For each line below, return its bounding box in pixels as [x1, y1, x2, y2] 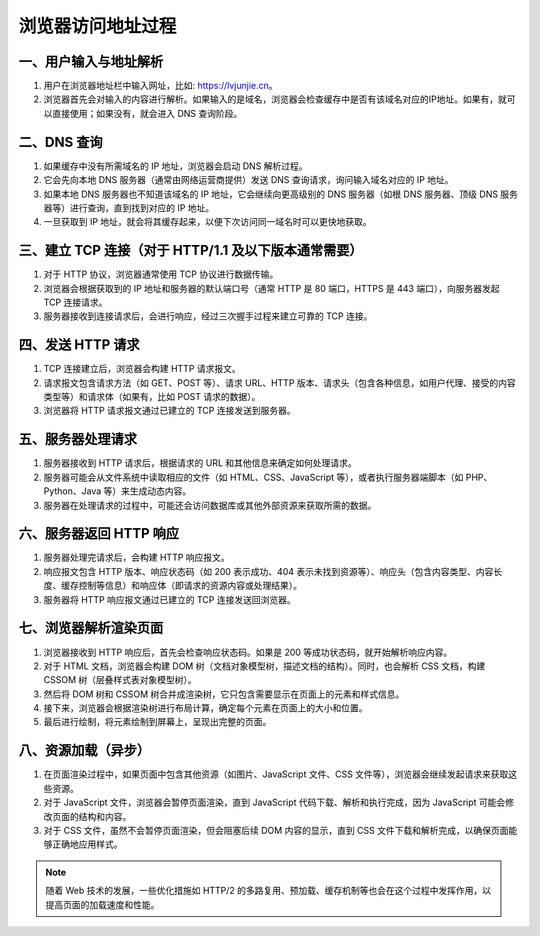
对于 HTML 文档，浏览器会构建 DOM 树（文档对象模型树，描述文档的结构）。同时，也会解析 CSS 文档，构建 [43, 660, 486, 672]
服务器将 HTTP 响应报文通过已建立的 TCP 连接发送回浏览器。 [43, 593, 296, 605]
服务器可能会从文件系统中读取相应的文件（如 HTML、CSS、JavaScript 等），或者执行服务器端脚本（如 [43, 471, 464, 483]
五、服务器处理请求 [18, 431, 137, 448]
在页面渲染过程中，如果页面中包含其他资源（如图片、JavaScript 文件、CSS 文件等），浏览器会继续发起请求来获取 [43, 768, 509, 780]
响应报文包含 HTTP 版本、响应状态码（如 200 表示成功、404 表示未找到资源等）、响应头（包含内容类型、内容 [43, 565, 494, 577]
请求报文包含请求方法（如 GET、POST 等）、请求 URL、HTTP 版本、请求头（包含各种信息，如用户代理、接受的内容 [43, 376, 517, 389]
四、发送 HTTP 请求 [18, 336, 140, 354]
